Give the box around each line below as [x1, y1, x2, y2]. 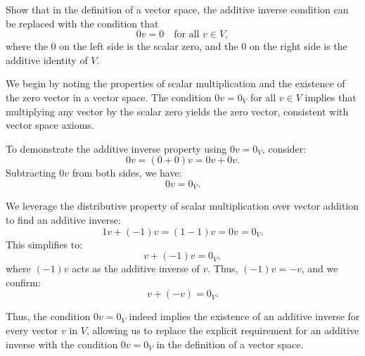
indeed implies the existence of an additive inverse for [129, 309, 360, 324]
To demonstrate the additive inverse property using [6, 141, 227, 155]
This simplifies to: [6, 236, 83, 251]
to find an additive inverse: [6, 212, 121, 227]
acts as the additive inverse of [72, 261, 200, 276]
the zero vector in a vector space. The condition [6, 89, 212, 104]
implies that [305, 89, 357, 104]
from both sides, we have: [72, 165, 182, 180]
